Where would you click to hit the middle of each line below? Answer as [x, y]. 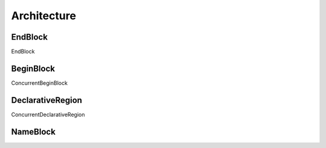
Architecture [44, 16]
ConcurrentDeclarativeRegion [48, 114]
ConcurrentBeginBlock [39, 83]
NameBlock [33, 131]
